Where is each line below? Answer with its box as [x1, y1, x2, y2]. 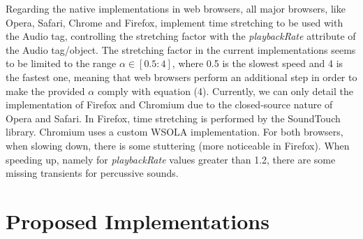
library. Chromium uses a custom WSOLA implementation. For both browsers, [6, 124, 343, 139]
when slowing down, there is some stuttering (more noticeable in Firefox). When [6, 138, 350, 152]
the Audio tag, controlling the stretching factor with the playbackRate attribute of [6, 29, 356, 43]
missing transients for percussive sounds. [6, 166, 179, 180]
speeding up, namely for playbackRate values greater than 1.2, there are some [6, 152, 336, 166]
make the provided [6, 83, 85, 98]
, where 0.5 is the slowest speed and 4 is [172, 56, 343, 71]
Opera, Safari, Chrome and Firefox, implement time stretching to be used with [6, 15, 343, 29]
